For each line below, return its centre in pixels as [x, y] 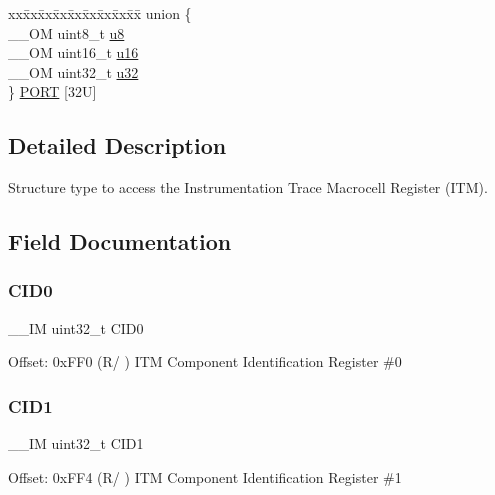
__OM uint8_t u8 [66, 32]
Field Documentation [120, 241]
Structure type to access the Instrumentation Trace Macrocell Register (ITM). [248, 187]
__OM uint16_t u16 [73, 52]
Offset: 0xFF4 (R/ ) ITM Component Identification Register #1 [205, 476]
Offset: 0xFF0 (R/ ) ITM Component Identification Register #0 [205, 361]
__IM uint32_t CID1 [76, 443]
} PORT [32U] [52, 91]
